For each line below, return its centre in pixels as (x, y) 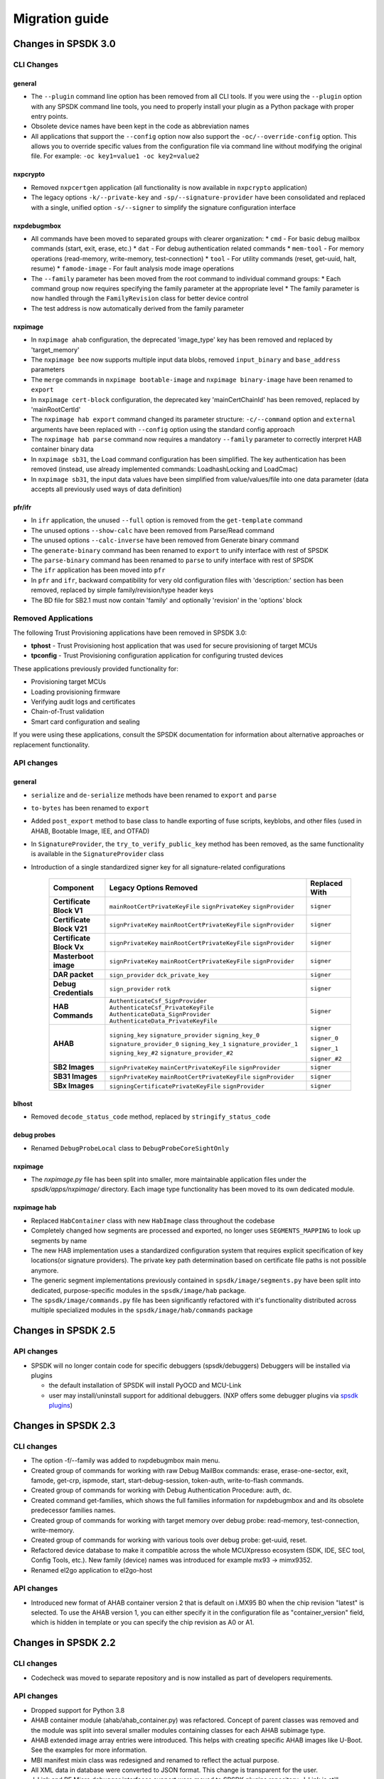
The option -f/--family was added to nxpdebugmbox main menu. (126, 1461)
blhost (23, 1104)
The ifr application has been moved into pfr (98, 570)
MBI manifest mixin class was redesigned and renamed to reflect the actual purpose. (155, 1760)
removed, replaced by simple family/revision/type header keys (122, 590)
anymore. (45, 1270)
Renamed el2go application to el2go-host (92, 1570)
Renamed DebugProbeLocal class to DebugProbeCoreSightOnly (130, 1148)
